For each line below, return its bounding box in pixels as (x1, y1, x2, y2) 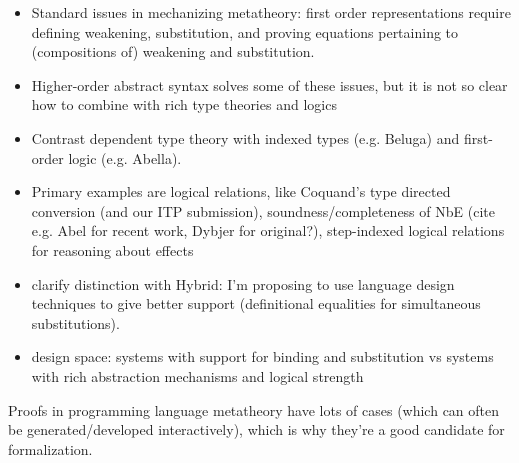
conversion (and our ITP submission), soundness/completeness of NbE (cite (31, 200, 495, 221)
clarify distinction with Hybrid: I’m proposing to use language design (31, 273, 455, 294)
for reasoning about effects (31, 239, 194, 260)
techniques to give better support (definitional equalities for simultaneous (31, 293, 481, 314)
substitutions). (31, 312, 120, 333)
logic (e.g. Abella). (68, 147, 182, 168)
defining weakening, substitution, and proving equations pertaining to (31, 21, 459, 42)
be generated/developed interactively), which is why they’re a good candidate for (8, 419, 505, 440)
